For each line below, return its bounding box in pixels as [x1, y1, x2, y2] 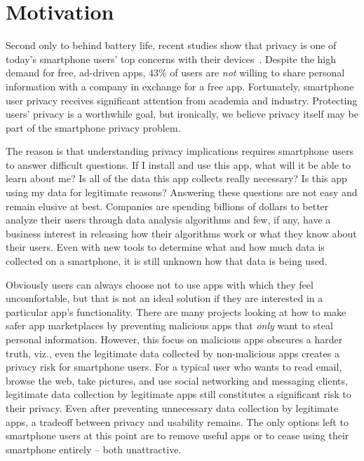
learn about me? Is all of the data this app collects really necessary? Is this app [6, 171, 347, 186]
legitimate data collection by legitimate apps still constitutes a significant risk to [6, 387, 351, 401]
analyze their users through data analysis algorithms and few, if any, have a [6, 212, 331, 227]
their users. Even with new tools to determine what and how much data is [6, 240, 325, 254]
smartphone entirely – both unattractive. [6, 441, 182, 456]
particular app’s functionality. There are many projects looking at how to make [6, 304, 346, 319]
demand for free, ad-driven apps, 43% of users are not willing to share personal [6, 65, 345, 80]
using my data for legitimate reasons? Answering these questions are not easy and [6, 185, 358, 200]
